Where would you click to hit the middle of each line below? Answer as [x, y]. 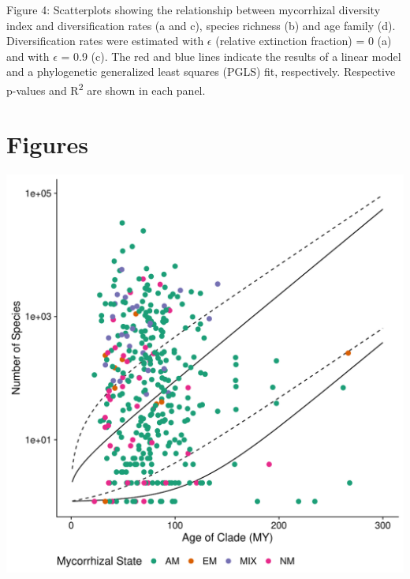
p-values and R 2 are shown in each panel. [106, 88]
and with [28, 56]
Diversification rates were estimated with [105, 41]
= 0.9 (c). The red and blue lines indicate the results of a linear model [231, 56]
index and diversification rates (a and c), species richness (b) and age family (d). [201, 25]
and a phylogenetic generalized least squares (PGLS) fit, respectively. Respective [201, 71]
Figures [47, 144]
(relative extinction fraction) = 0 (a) [304, 41]
